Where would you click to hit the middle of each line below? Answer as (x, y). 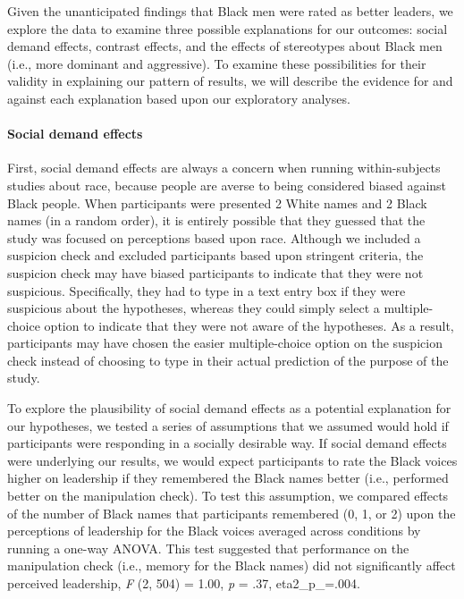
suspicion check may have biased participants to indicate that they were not (215, 272)
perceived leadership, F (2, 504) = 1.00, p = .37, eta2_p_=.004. (184, 583)
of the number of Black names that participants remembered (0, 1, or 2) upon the (232, 513)
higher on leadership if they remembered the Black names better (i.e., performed (228, 478)
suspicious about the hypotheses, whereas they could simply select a (194, 308)
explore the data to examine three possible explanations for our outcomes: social (228, 28)
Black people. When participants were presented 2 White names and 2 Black (217, 202)
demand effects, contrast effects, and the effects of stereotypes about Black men (225, 46)
